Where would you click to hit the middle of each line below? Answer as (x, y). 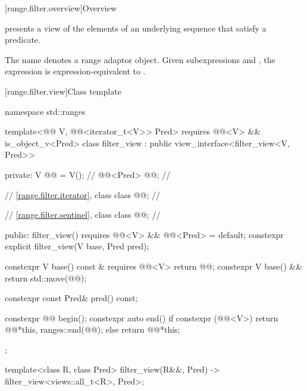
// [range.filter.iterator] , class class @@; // (83, 194)
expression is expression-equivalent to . (75, 71)
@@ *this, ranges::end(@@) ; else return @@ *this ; (93, 329)
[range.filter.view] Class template (63, 91)
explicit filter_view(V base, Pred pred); (77, 246)
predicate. (23, 40)
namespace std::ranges (45, 111)
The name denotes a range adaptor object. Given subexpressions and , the (140, 59)
